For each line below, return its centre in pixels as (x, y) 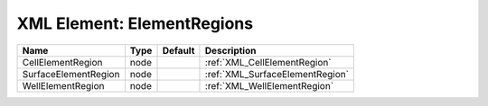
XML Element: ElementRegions (135, 23)
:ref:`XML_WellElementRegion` (269, 85)
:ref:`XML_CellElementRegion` (268, 62)
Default (178, 50)
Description (230, 50)
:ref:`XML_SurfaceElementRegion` (277, 74)
